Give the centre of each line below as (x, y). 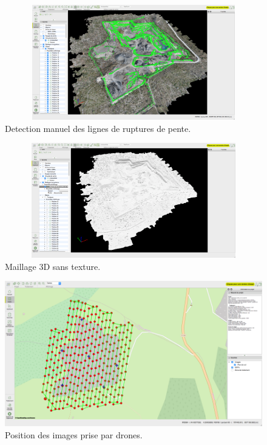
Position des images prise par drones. (74, 434)
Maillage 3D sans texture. (53, 266)
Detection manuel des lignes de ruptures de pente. (98, 128)
